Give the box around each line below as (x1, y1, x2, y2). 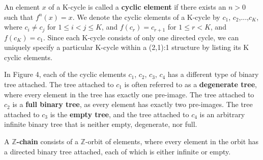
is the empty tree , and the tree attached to (50, 109, 189, 119)
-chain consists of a (16, 136, 78, 146)
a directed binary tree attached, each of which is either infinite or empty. (4, 146, 231, 156)
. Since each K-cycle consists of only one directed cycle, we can (43, 32, 239, 42)
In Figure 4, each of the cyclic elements (4, 69, 126, 79)
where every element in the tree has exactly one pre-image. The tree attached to (4, 89, 254, 99)
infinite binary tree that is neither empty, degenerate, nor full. (4, 119, 197, 129)
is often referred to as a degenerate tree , (124, 79, 257, 90)
